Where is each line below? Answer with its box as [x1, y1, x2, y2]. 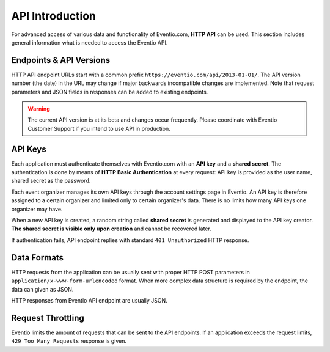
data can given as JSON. [11, 285, 74, 293]
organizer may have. [11, 205, 63, 213]
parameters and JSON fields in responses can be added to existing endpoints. [11, 88, 208, 95]
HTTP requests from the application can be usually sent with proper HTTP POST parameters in [11, 268, 251, 276]
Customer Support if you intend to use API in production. [28, 125, 170, 132]
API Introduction [11, 9, 96, 23]
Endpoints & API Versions [11, 55, 111, 65]
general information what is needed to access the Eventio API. [11, 38, 168, 46]
